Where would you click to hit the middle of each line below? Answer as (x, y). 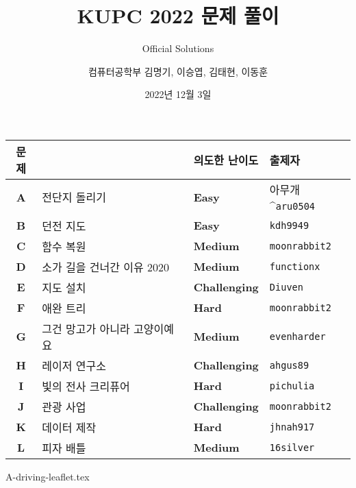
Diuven (286, 287)
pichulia (292, 386)
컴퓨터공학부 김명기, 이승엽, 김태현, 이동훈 (178, 71)
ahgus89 (289, 365)
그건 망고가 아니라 (86, 328)
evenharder (297, 336)
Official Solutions (178, 48)
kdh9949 (289, 225)
